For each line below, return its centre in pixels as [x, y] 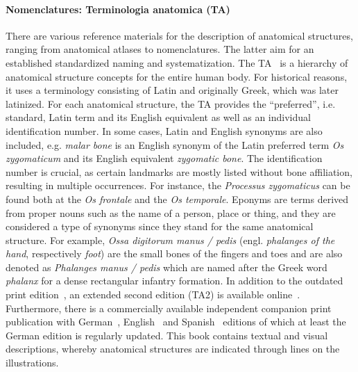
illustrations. [32, 363]
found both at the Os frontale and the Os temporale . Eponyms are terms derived [177, 199]
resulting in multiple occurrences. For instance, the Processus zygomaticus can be [178, 185]
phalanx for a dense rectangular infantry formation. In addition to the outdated [174, 281]
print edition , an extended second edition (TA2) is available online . [153, 294]
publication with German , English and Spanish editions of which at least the [176, 322]
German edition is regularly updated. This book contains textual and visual [167, 335]
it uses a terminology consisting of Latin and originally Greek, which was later [172, 90]
